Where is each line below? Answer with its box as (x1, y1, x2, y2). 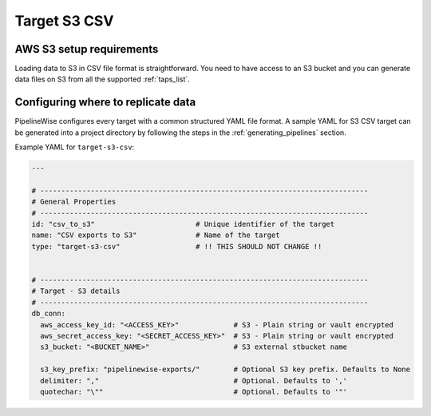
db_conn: (31, 309, 66, 319)
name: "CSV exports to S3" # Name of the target (31, 231, 280, 240)
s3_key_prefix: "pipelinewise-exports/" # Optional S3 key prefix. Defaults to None (40, 365, 411, 374)
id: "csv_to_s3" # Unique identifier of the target (31, 220, 335, 229)
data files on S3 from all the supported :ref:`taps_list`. (14, 74, 191, 84)
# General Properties (31, 197, 117, 207)
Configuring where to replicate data (14, 96, 196, 109)
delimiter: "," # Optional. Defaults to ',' (40, 376, 347, 385)
